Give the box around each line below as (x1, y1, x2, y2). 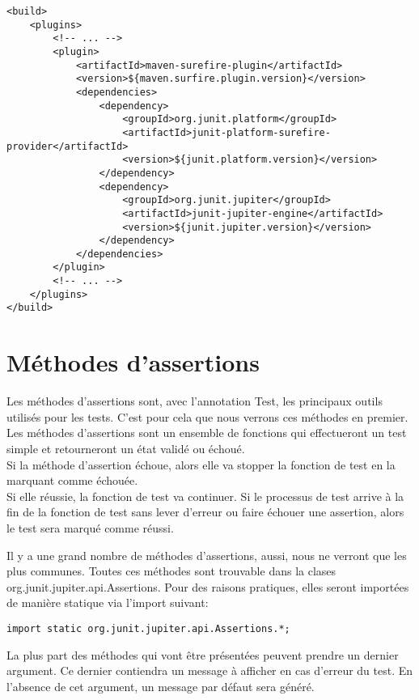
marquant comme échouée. (6, 472, 138, 489)
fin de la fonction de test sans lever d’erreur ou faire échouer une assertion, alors (6, 503, 404, 520)
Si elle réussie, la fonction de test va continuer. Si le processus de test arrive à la (6, 487, 404, 504)
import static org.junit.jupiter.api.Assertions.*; (6, 622, 290, 634)
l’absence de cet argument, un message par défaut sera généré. (6, 677, 315, 694)
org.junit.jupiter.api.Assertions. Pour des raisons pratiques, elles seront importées (6, 578, 409, 595)
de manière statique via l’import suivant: (6, 594, 209, 611)
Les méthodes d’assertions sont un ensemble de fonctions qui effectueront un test (6, 424, 407, 441)
